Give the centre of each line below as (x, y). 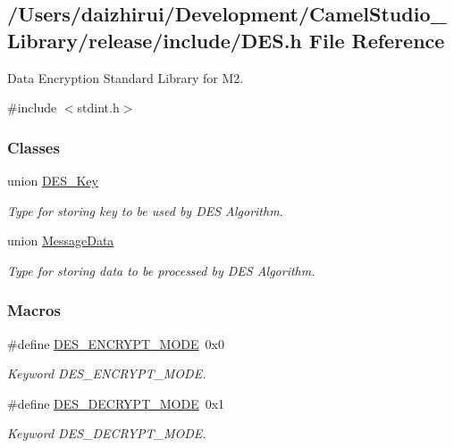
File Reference (377, 40)
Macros (34, 310)
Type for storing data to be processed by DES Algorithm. (161, 270)
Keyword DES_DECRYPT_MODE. (107, 433)
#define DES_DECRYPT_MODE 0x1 (116, 403)
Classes (34, 147)
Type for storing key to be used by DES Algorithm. (145, 210)
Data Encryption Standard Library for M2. (126, 77)
